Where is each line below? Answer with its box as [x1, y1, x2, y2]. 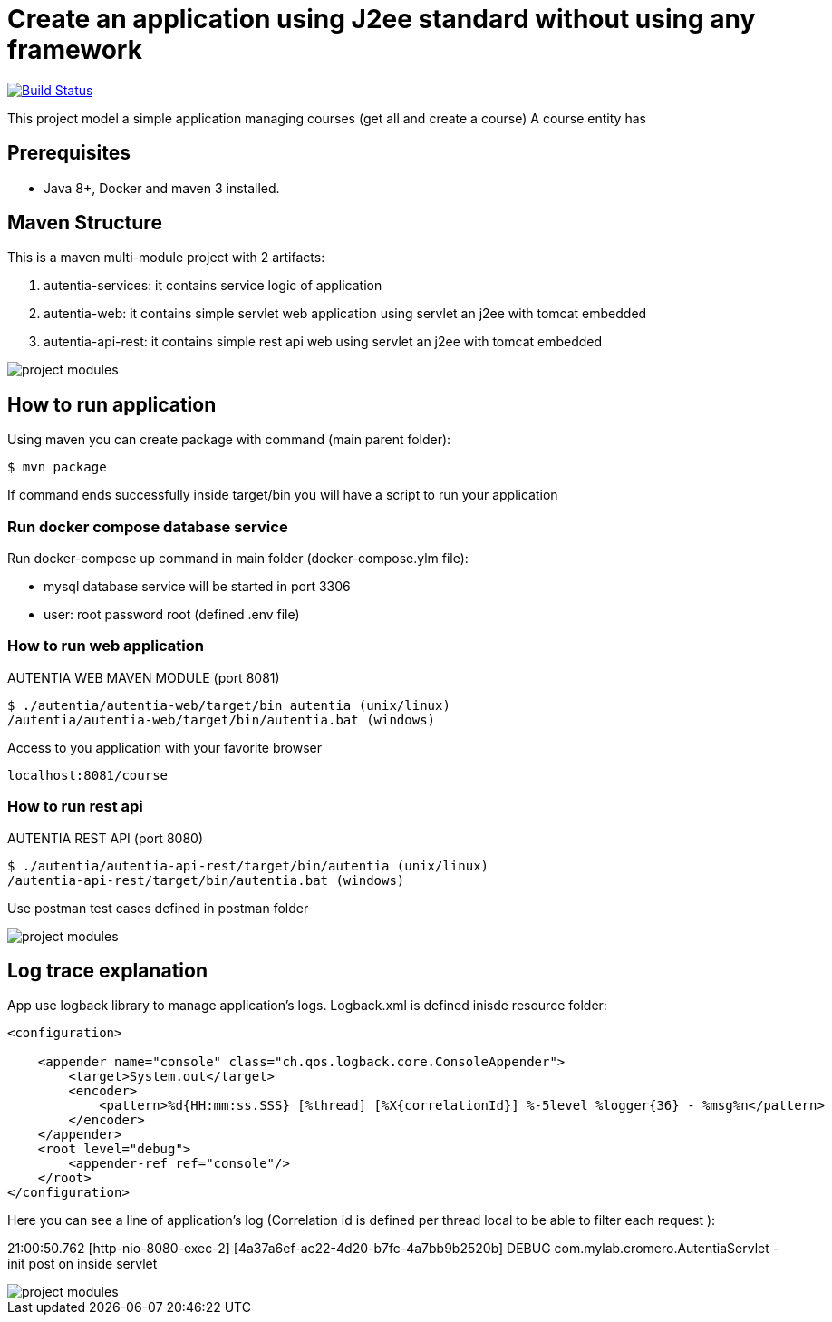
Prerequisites [7, 141, 131, 165]
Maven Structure [7, 211, 162, 235]
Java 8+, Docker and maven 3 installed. [44, 180, 280, 196]
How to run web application [7, 637, 204, 656]
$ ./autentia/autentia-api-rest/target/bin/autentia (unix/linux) [7, 858, 489, 873]
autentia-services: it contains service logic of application [44, 277, 382, 294]
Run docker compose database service [7, 517, 288, 536]
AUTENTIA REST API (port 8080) [7, 830, 203, 846]
